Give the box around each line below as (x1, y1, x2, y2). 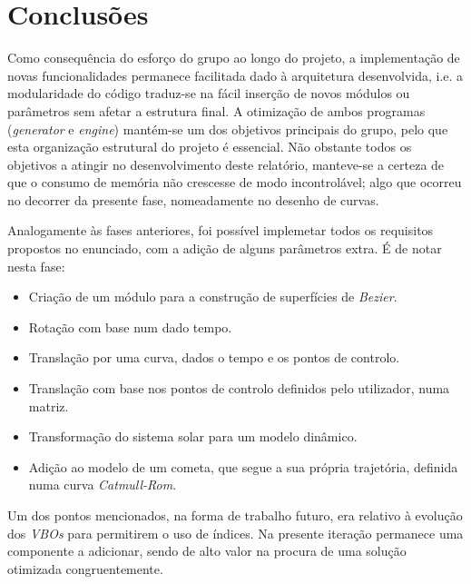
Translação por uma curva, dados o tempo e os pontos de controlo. (28, 348, 400, 367)
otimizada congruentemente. (7, 559, 163, 578)
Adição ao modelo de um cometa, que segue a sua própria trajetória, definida (28, 457, 458, 476)
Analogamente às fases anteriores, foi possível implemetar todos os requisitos (7, 221, 434, 240)
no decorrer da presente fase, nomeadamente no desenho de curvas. (7, 190, 379, 209)
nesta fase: (7, 256, 65, 275)
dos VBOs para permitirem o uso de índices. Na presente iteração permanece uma (7, 523, 464, 542)
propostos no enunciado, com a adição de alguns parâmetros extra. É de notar (7, 239, 442, 258)
